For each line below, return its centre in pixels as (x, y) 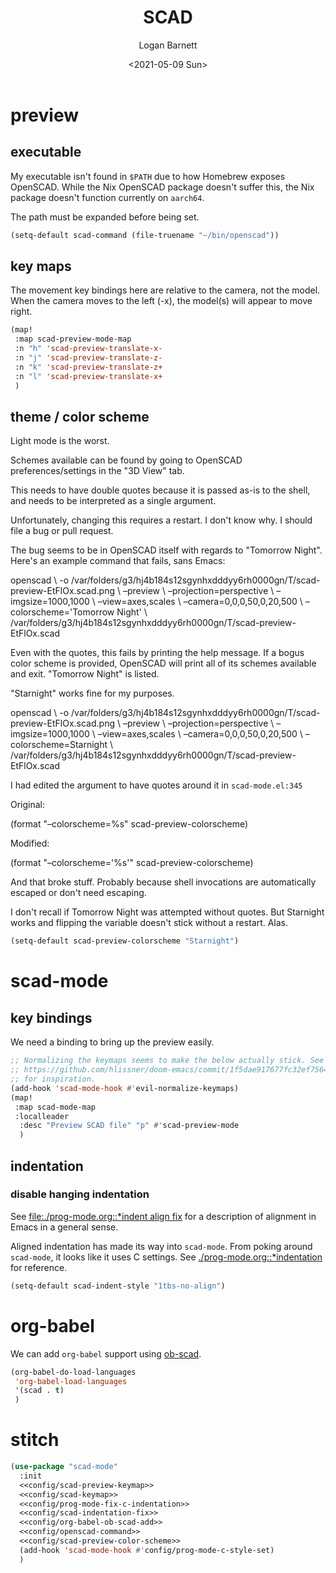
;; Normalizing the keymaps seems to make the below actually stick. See (167, 1061)
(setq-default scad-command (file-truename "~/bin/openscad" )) (145, 235)
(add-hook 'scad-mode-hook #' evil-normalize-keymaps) (125, 1088)
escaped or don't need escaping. (78, 893)
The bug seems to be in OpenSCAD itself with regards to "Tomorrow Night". (166, 550)
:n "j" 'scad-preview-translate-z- (88, 358)
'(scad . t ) (39, 1391)
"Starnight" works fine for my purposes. (92, 693)
